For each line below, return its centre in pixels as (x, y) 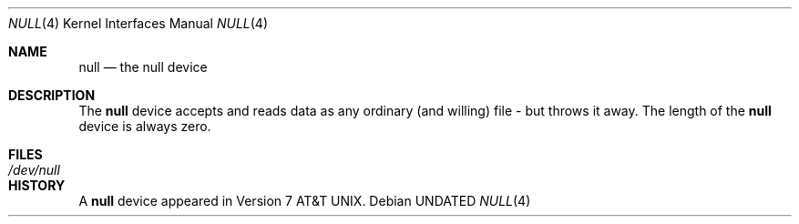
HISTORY (37, 185)
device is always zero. (145, 126)
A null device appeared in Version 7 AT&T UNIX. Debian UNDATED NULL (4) (305, 201)
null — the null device (143, 67)
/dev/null (34, 170)
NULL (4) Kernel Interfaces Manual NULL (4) (138, 23)
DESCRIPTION (52, 95)
